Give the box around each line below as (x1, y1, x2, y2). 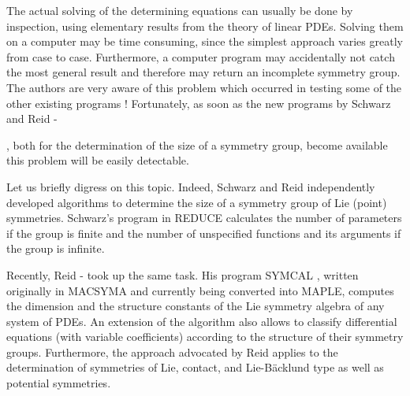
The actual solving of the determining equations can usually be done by (6, 2, 353, 18)
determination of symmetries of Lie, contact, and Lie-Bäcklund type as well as (6, 359, 384, 376)
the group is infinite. (6, 240, 105, 257)
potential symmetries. (6, 375, 111, 391)
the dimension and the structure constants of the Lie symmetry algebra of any (6, 298, 385, 314)
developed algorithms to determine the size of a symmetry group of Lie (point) (6, 194, 387, 210)
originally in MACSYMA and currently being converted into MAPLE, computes (6, 282, 394, 298)
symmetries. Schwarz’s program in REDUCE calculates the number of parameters (6, 209, 402, 226)
